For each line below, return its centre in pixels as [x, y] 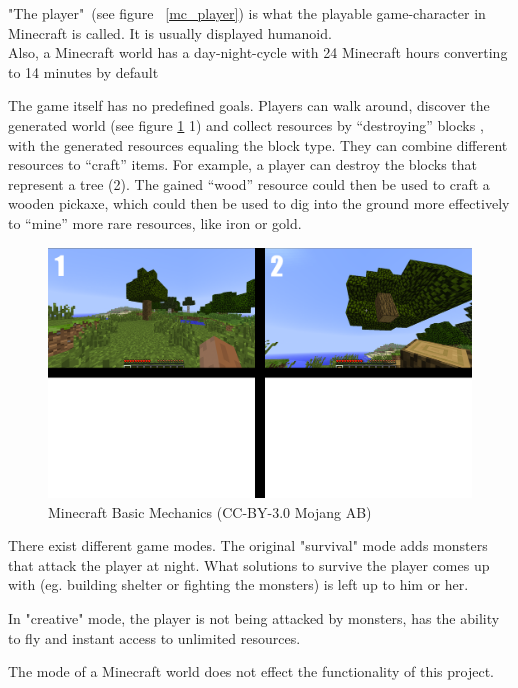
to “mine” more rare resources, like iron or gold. [155, 222]
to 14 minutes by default [83, 71]
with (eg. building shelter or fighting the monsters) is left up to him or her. [238, 584]
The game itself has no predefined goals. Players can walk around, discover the [249, 105]
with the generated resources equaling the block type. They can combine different [258, 144]
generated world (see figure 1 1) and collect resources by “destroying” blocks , [246, 124]
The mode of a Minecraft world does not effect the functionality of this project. [251, 671]
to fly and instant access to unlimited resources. [154, 637]
